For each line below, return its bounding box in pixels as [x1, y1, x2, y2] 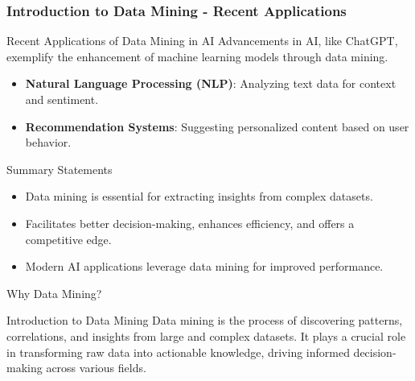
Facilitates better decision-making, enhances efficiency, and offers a [25, 214, 355, 231]
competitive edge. [25, 230, 112, 247]
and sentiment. [25, 91, 99, 107]
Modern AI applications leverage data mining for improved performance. [25, 258, 384, 275]
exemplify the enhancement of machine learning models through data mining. [6, 48, 388, 64]
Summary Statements [6, 160, 113, 177]
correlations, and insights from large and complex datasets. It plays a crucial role [6, 327, 406, 344]
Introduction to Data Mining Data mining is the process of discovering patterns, [6, 312, 403, 329]
